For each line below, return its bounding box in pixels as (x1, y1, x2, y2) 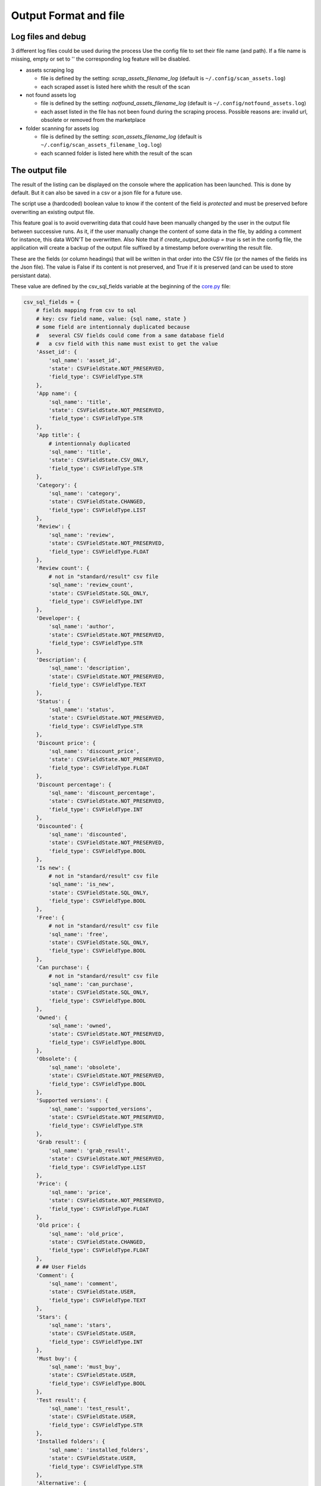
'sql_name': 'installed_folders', (48, 1446, 149, 1453)
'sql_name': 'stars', (48, 1321, 112, 1328)
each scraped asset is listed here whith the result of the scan (40, 83, 190, 90)
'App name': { (36, 390, 77, 397)
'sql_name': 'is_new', (48, 881, 115, 888)
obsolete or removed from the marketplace (40, 117, 146, 124)
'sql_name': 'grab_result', (48, 1147, 131, 1154)
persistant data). (11, 272, 52, 279)
